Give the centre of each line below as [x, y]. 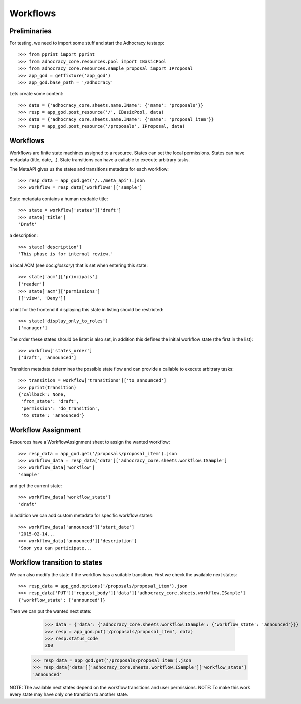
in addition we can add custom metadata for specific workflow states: [81, 516]
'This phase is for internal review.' [66, 254]
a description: [23, 235]
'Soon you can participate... [55, 548]
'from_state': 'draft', [50, 402]
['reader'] [32, 284]
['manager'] [33, 328]
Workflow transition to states [56, 562]
